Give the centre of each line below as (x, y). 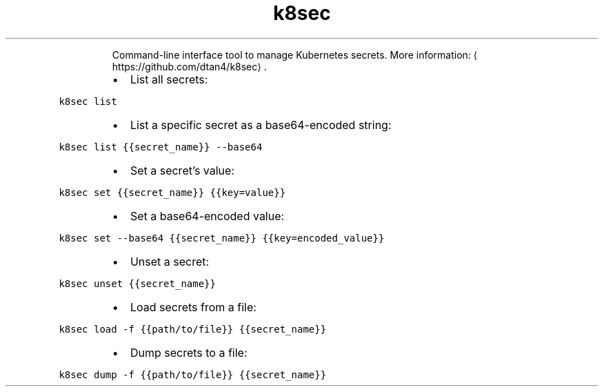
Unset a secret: (170, 261)
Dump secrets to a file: (189, 352)
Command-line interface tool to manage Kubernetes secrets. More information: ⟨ (295, 55)
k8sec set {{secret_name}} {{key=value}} (172, 192)
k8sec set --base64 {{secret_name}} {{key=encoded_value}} (222, 238)
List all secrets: (169, 79)
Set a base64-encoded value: (207, 216)
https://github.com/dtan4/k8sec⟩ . (189, 66)
